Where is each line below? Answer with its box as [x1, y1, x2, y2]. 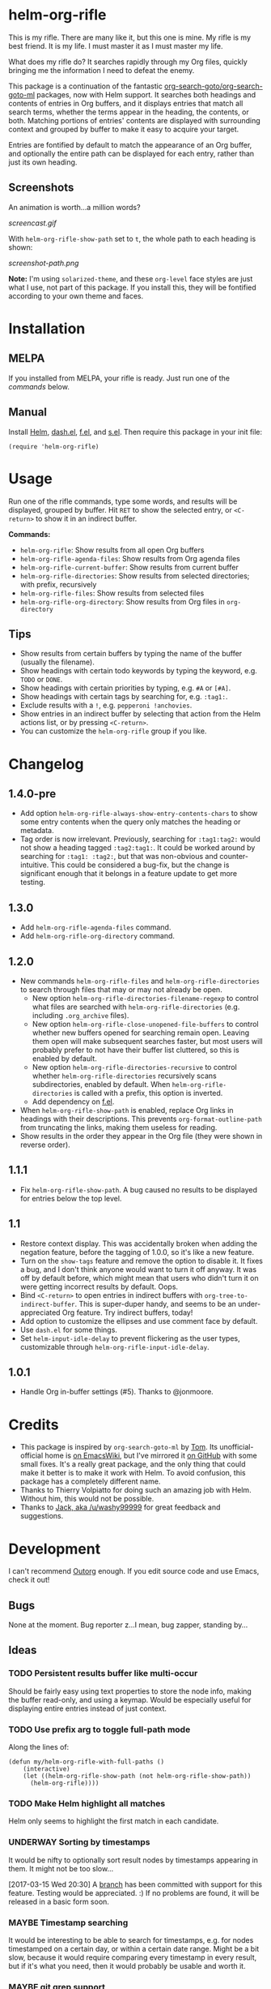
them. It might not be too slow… [8, 1863, 114, 1873]
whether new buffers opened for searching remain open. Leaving [32, 1028, 250, 1037]
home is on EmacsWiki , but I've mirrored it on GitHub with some [44, 1450, 257, 1461]
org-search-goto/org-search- [164, 81, 263, 91]
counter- [219, 852, 249, 861]
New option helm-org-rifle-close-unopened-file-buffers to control [32, 1019, 259, 1029]
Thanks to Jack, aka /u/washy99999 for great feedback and [19, 1502, 221, 1512]
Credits [8, 1415, 59, 1433]
